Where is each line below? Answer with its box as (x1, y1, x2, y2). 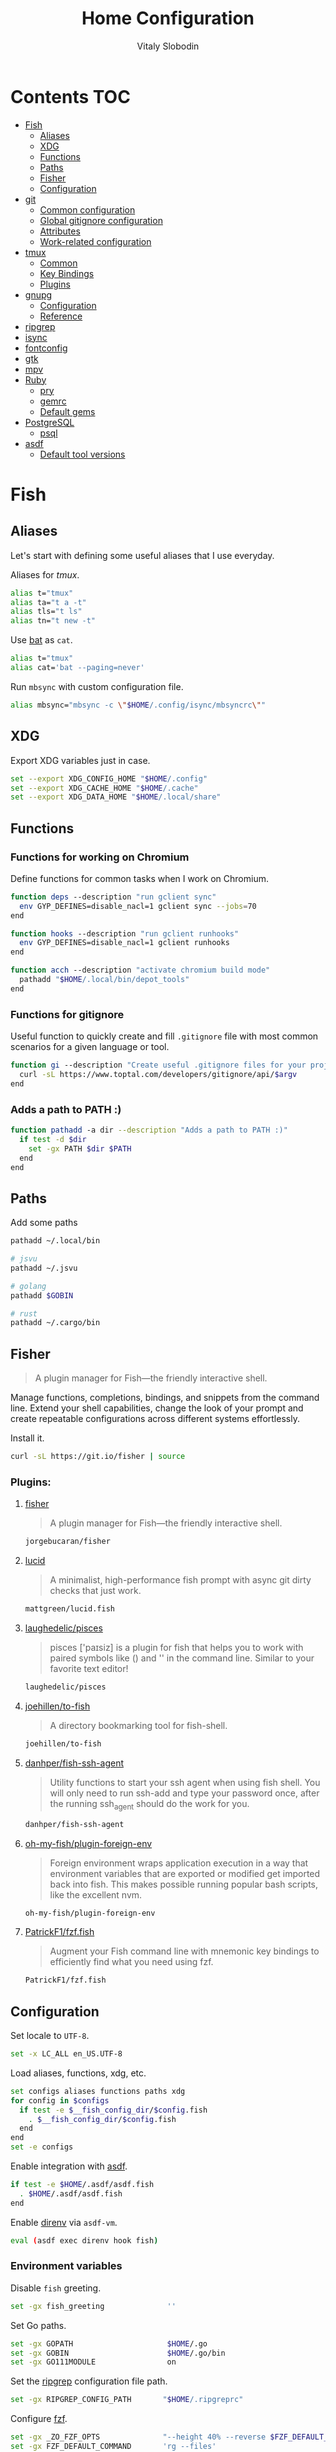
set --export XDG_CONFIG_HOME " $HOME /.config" (10, 773, 208, 784)
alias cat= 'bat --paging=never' (10, 663, 145, 673)
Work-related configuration (39, 235, 152, 247)
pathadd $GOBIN (10, 1290, 74, 1301)
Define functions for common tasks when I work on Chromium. (10, 872, 269, 884)
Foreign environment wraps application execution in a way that (49, 1857, 309, 1869)
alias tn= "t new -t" (10, 616, 97, 626)
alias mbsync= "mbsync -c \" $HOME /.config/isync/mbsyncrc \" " (10, 700, 267, 710)
